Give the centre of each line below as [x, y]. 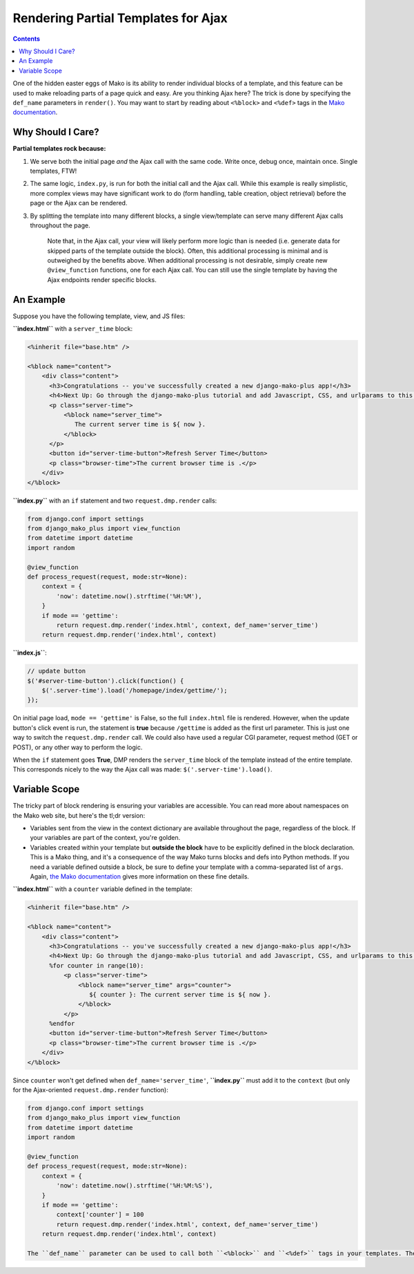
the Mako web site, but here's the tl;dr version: [79, 815]
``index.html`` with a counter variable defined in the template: [102, 889]
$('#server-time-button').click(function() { [106, 681]
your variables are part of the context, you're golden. [105, 838]
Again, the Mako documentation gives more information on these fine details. [140, 877]
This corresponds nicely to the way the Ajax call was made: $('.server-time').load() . [142, 769]
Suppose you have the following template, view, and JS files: [99, 316]
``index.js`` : [30, 653]
